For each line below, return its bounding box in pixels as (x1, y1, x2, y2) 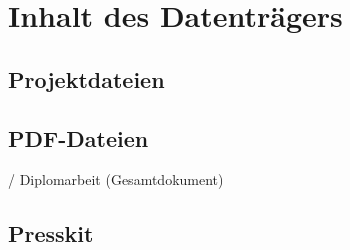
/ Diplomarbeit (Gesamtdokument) (8, 169, 224, 190)
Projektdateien (8, 63, 165, 94)
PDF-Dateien (8, 122, 149, 153)
